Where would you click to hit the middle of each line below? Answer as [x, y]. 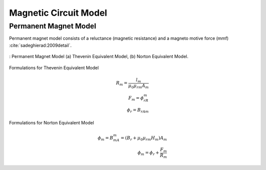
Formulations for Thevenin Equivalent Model [54, 68]
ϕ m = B [105, 139]
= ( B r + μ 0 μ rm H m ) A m [144, 139]
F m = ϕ [136, 99]
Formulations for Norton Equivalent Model [52, 123]
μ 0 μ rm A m [139, 86]
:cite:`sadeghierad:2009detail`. [40, 45]
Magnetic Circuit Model [58, 13]
